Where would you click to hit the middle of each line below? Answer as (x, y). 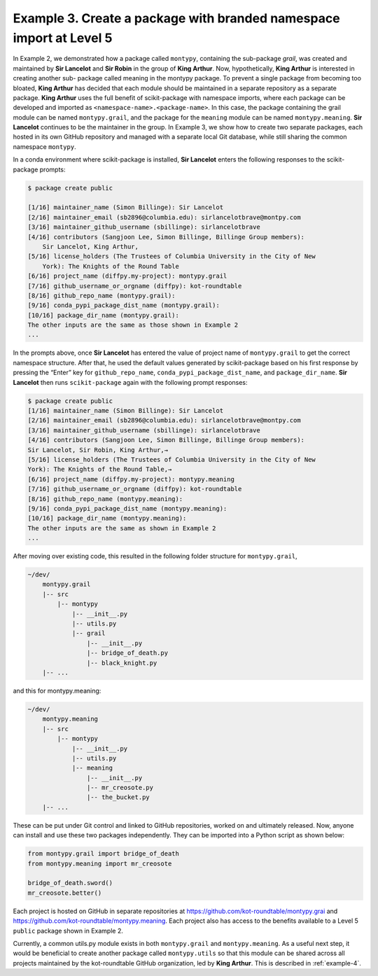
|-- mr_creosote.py (120, 788)
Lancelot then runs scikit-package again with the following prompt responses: (130, 382)
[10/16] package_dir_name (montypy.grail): (104, 315)
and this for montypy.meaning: (57, 691)
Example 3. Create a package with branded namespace (176, 18)
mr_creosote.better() (65, 893)
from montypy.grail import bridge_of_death (104, 854)
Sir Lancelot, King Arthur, (91, 246)
